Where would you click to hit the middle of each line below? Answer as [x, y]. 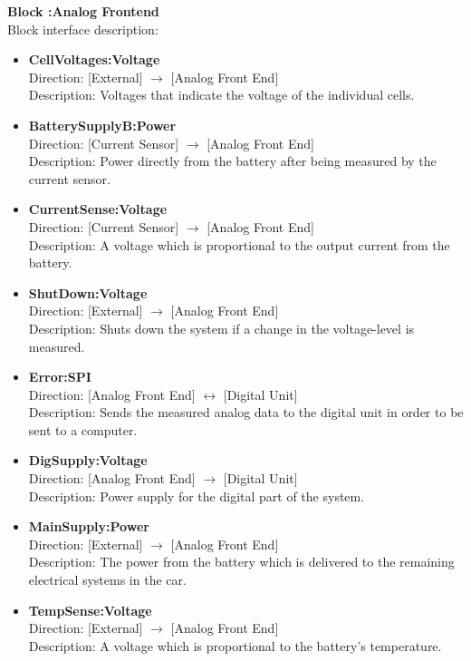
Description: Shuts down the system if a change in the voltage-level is [221, 328]
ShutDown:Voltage [88, 292]
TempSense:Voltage [90, 610]
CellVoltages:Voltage [94, 59]
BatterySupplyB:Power [102, 125]
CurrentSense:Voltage [98, 209]
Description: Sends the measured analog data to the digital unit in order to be [246, 412]
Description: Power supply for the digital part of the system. [197, 496]
